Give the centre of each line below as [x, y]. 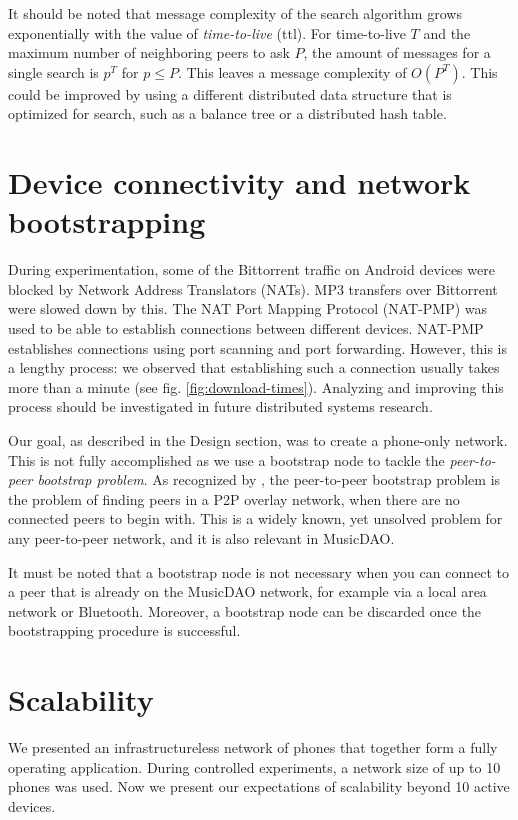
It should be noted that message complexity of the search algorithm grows [235, 13]
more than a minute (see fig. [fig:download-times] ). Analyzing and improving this [256, 386]
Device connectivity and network [239, 182]
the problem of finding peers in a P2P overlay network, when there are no [234, 498]
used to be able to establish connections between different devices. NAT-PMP [246, 328]
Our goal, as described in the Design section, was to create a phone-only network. [258, 440]
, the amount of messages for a [397, 52]
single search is [53, 71]
